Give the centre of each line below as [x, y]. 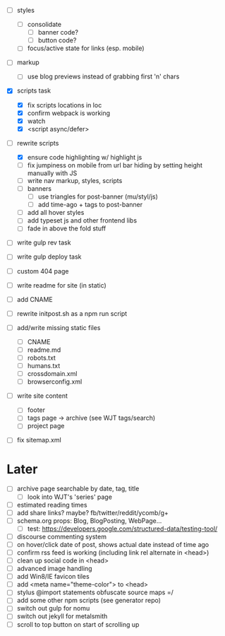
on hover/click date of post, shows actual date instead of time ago [113, 544]
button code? [57, 40]
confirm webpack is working [69, 113]
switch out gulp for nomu [53, 608]
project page [46, 426]
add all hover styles [56, 213]
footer [36, 410]
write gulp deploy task [49, 257]
